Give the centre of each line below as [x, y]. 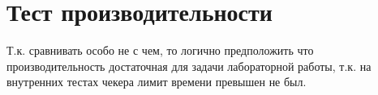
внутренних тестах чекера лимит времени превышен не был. [157, 82]
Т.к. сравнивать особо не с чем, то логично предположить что [160, 50]
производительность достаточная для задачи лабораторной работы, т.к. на [189, 66]
